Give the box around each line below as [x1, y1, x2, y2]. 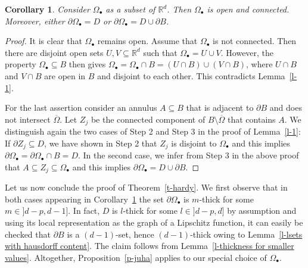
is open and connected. [207, 3, 290, 15]
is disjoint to [171, 136, 217, 149]
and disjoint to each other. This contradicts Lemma [97, 69, 285, 82]
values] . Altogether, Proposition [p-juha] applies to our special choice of [5, 251, 267, 263]
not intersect [5, 113, 51, 125]
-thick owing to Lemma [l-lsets [190, 228, 303, 240]
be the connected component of [91, 113, 206, 125]
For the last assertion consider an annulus [5, 101, 157, 114]
